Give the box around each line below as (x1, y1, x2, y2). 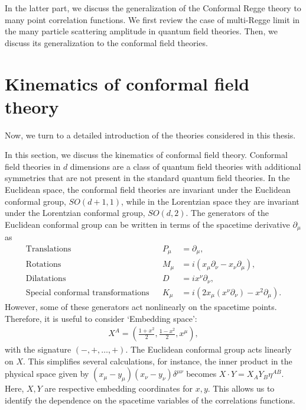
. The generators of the (185, 206, 269, 219)
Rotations (25, 260, 61, 269)
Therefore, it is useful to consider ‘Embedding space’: (5, 312, 197, 324)
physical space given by (5, 367, 89, 380)
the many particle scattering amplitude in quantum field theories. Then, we (5, 25, 278, 37)
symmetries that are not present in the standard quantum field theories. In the (5, 172, 290, 184)
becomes (186, 367, 217, 380)
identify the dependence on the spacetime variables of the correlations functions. (5, 393, 295, 406)
